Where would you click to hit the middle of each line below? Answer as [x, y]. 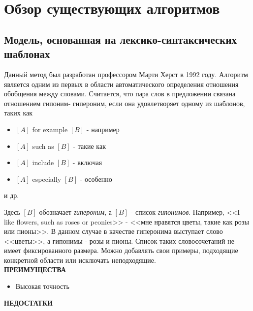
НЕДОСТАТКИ [28, 302]
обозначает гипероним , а [75, 212]
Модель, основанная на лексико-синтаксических [120, 39]
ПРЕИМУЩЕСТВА [35, 269]
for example [50, 129]
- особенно [96, 179]
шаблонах [27, 54]
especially [47, 179]
